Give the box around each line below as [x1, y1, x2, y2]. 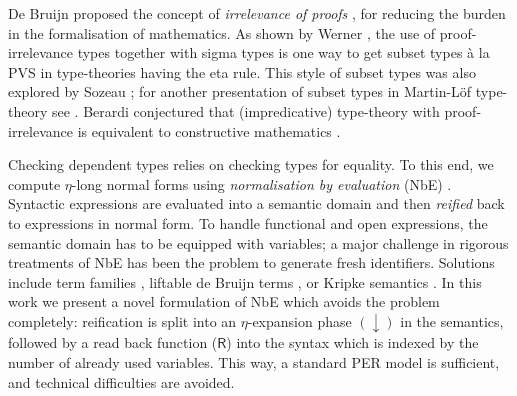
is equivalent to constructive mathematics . [77, 120, 341, 141]
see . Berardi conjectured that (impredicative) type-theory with [51, 100, 440, 121]
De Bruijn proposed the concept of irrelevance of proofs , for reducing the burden [8, 3, 506, 23]
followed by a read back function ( [8, 332, 218, 353]
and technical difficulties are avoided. [8, 371, 235, 392]
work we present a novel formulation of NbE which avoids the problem [8, 291, 440, 312]
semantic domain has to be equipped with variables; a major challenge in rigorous [8, 232, 509, 253]
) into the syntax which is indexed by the [226, 332, 479, 353]
